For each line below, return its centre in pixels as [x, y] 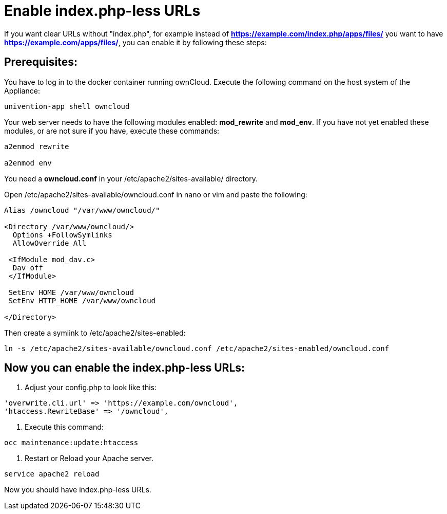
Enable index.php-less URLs [102, 11]
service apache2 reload [52, 474]
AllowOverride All [50, 243]
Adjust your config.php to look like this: [91, 388]
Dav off [28, 268]
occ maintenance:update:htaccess [71, 443]
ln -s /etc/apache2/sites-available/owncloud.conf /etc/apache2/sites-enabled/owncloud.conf [197, 348]
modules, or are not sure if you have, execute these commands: [112, 131]
